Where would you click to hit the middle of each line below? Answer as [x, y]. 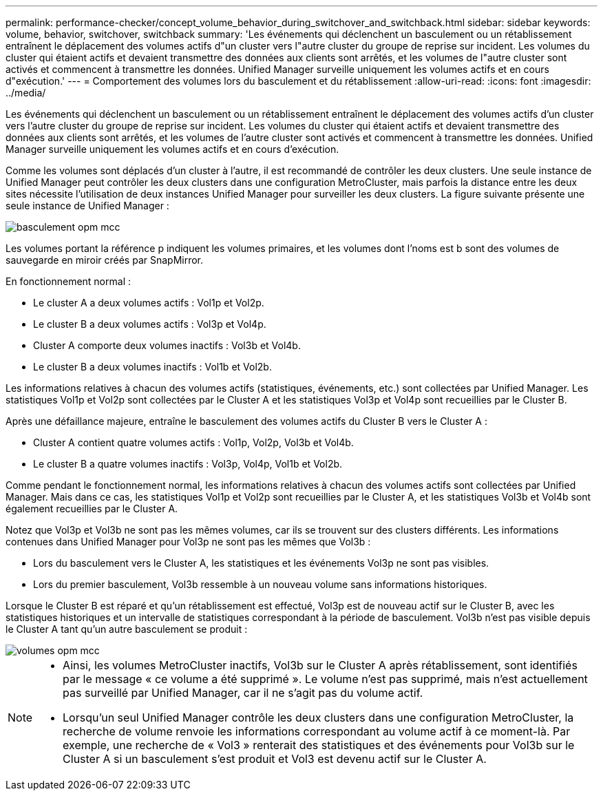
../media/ [26, 93]
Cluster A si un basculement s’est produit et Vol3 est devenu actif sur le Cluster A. [275, 759]
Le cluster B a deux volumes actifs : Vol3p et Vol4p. [150, 324]
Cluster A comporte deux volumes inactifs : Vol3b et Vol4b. [167, 345]
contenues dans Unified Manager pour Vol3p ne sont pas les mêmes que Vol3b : [188, 542]
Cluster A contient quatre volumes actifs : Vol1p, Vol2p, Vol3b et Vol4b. [193, 442]
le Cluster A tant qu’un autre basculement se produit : [127, 629]
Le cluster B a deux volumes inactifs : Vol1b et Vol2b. [152, 367]
